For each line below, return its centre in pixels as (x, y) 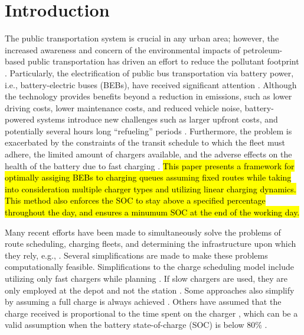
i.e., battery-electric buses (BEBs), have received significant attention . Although (151, 84)
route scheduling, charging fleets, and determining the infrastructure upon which (151, 244)
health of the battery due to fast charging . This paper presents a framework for (150, 165)
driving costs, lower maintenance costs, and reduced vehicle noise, (123, 107)
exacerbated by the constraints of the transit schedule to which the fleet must (145, 142)
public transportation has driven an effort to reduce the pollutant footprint (163, 61)
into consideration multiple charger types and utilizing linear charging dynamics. (151, 189)
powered (20, 119)
